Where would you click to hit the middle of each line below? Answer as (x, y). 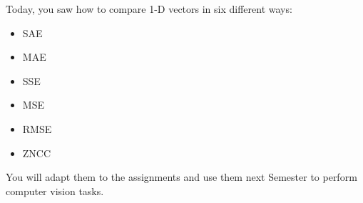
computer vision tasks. (55, 190)
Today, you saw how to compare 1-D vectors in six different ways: (149, 9)
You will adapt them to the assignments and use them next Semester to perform (181, 177)
